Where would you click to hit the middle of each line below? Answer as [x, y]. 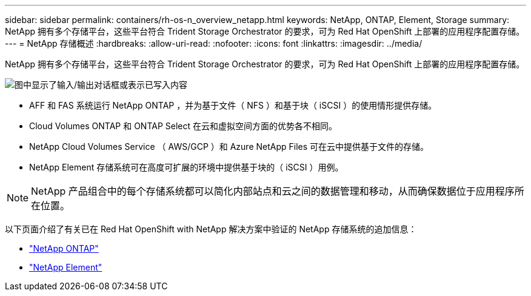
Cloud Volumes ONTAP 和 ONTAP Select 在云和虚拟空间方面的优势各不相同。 [183, 126]
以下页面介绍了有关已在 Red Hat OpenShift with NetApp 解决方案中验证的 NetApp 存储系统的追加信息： [211, 229]
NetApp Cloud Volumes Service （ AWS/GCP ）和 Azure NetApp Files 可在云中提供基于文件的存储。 [229, 146]
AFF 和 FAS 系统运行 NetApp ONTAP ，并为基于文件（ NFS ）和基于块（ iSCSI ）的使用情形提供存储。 [233, 105]
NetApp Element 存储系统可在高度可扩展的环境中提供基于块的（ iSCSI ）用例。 [186, 167]
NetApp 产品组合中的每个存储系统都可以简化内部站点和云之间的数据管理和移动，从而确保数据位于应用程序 [273, 191]
